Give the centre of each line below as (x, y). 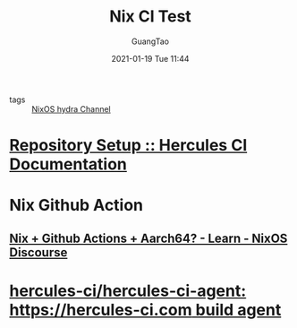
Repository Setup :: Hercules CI (128, 146)
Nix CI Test (150, 17)
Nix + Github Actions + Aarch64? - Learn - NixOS (148, 238)
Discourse (38, 252)
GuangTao (150, 41)
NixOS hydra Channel (71, 108)
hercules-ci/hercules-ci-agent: (128, 291)
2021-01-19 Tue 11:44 (150, 58)
